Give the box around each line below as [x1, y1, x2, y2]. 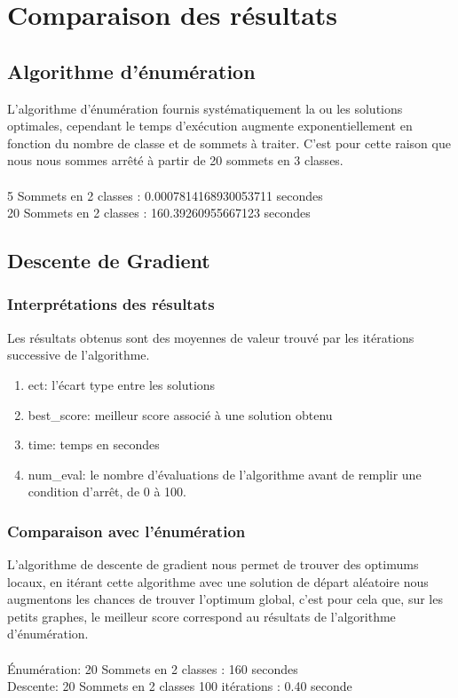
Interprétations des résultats [7, 293, 215, 315]
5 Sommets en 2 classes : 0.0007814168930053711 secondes [7, 186, 323, 204]
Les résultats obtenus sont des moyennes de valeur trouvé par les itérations [7, 328, 415, 346]
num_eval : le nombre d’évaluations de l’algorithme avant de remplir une [28, 464, 422, 483]
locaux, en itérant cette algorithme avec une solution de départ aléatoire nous [7, 572, 429, 591]
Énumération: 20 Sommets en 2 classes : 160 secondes [7, 659, 298, 678]
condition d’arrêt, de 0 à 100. [28, 482, 187, 501]
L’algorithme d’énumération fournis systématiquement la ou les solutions [7, 99, 403, 117]
